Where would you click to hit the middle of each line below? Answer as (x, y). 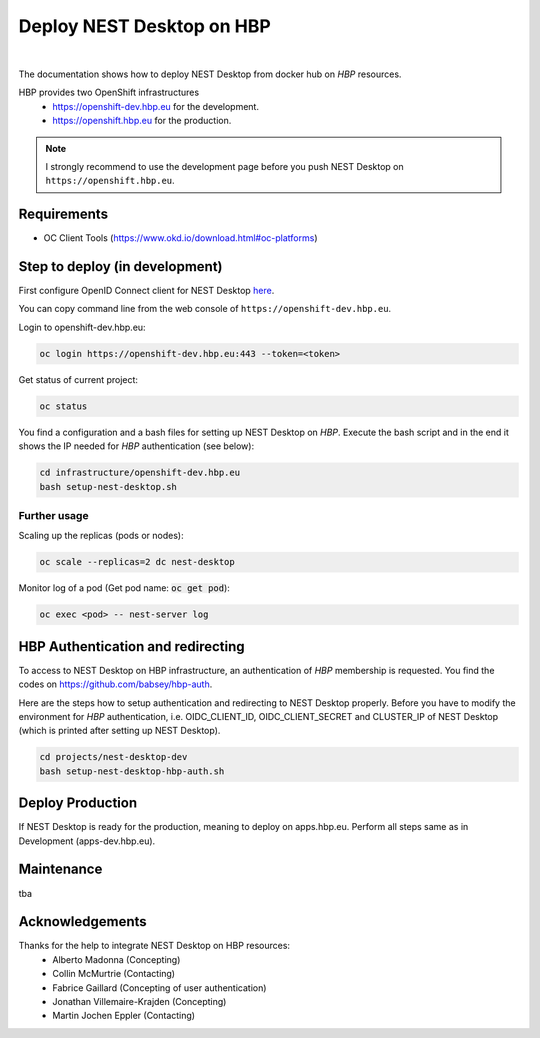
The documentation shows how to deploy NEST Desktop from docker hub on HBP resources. (210, 74)
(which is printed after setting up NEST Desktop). (119, 731)
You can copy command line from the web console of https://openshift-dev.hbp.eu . (205, 309)
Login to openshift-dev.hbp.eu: (82, 327)
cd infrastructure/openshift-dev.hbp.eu (139, 473)
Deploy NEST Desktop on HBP (145, 26)
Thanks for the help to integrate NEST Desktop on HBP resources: (154, 946)
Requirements (63, 214)
